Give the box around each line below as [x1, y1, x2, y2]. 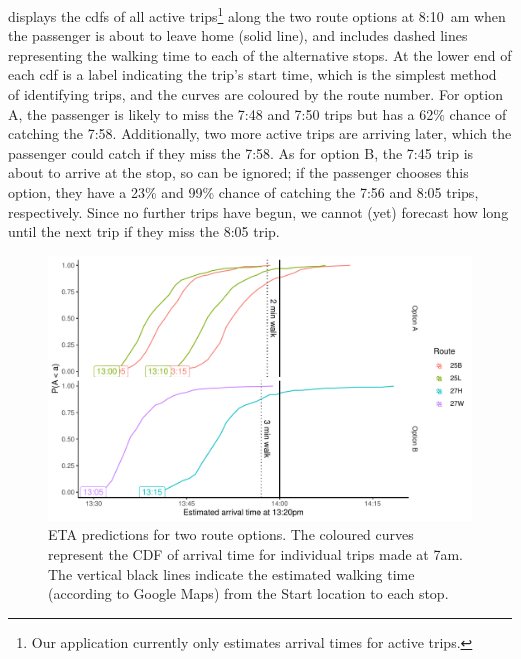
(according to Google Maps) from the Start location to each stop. [48, 583, 449, 604]
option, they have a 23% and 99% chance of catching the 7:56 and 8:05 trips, [8, 182, 479, 202]
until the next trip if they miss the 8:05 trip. [8, 221, 280, 242]
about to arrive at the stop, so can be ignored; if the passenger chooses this [8, 162, 469, 183]
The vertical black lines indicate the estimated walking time [48, 563, 415, 584]
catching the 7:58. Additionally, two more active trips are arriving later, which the [8, 123, 512, 144]
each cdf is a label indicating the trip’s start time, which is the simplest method [8, 64, 497, 85]
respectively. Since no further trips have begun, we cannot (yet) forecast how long [8, 201, 509, 222]
